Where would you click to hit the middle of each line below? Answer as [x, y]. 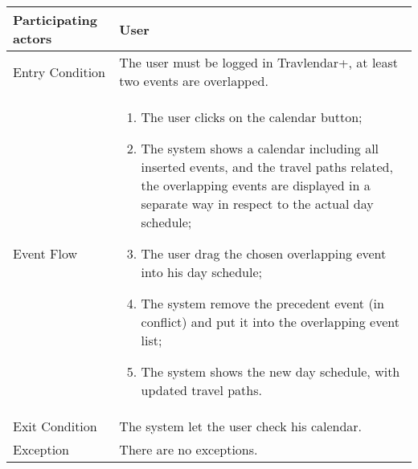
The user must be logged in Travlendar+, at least [258, 62]
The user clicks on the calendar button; [252, 117]
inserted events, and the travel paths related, [267, 167]
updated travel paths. [201, 390]
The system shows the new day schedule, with [270, 371]
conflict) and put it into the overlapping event [270, 322]
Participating [55, 20]
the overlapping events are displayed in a [256, 185]
